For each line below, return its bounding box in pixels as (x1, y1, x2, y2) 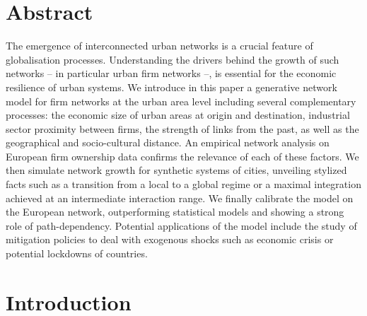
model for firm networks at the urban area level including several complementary (6, 93, 356, 108)
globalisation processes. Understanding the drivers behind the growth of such (6, 52, 339, 66)
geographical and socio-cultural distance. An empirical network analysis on (6, 135, 330, 150)
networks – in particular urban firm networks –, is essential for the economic (6, 66, 337, 81)
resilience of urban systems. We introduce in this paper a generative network (6, 79, 337, 94)
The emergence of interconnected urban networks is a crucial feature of (6, 38, 313, 53)
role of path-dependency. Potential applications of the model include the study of (6, 218, 357, 233)
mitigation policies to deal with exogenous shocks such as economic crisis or (6, 232, 334, 247)
